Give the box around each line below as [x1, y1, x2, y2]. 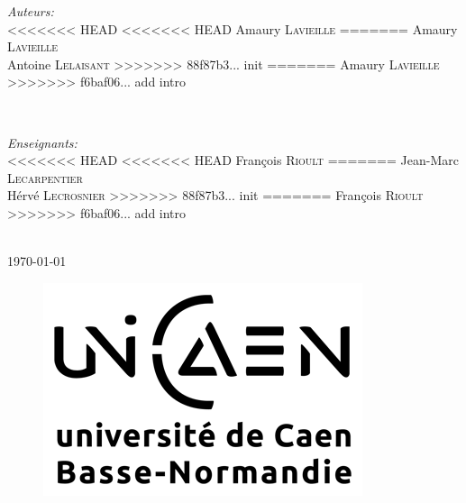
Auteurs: [7, 2, 54, 20]
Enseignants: [7, 133, 78, 151]
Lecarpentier [7, 168, 83, 187]
